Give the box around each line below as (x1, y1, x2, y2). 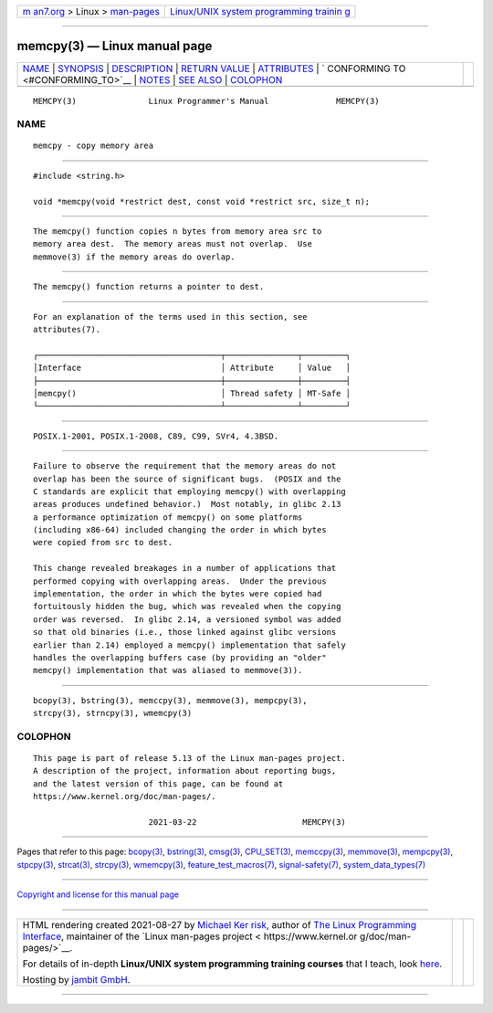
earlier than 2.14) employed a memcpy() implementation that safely (33, 639, 346, 650)
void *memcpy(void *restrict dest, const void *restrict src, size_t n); (33, 196, 371, 206)
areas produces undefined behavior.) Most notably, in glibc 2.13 (33, 499, 341, 510)
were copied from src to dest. (33, 537, 173, 548)
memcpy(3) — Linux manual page (16, 38, 213, 54)
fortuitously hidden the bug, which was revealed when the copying (33, 601, 341, 612)
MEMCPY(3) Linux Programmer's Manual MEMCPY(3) (33, 96, 380, 106)
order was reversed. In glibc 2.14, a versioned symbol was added (33, 614, 341, 625)
